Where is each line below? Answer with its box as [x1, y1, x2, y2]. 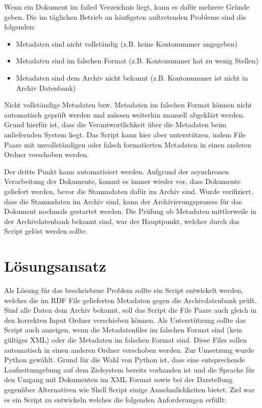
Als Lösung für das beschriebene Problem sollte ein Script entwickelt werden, [4, 285, 243, 295]
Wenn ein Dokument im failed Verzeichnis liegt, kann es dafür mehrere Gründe [4, 2, 250, 12]
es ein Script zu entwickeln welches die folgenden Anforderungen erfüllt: [4, 394, 227, 404]
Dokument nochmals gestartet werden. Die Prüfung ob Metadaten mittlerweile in [4, 206, 256, 216]
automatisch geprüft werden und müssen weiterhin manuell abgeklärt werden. [4, 109, 245, 120]
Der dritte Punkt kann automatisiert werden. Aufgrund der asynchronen [4, 166, 229, 176]
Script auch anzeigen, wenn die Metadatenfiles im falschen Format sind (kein [4, 324, 242, 335]
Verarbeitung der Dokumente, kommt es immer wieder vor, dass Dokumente [4, 176, 241, 187]
